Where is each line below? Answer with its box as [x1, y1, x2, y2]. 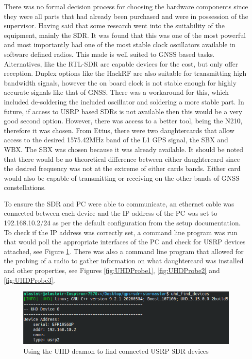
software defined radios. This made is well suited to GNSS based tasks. [4, 49, 215, 59]
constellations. [4, 182, 46, 192]
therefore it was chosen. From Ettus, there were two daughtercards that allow [4, 125, 235, 135]
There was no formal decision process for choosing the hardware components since [4, 1, 248, 11]
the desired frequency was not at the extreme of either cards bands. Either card [4, 163, 241, 173]
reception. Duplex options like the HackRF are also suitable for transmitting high [4, 68, 247, 78]
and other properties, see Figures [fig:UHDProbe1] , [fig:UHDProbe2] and [4, 265, 220, 275]
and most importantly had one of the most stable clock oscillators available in [4, 39, 235, 50]
